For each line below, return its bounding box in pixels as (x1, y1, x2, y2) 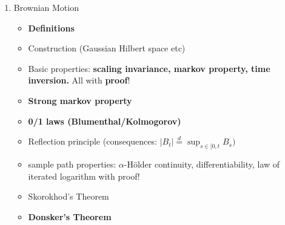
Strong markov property (28, 94, 132, 106)
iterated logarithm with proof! (28, 169, 140, 182)
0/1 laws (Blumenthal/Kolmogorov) (28, 114, 181, 127)
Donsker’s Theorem (28, 210, 112, 223)
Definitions (28, 21, 75, 34)
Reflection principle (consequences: (28, 135, 157, 148)
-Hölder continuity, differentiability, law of (124, 157, 280, 170)
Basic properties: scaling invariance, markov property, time (28, 62, 270, 74)
